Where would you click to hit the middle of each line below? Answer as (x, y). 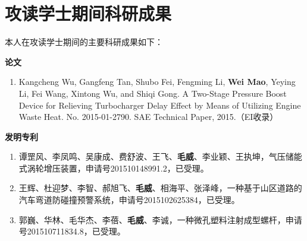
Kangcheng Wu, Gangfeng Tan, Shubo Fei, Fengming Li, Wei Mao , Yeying (157, 82)
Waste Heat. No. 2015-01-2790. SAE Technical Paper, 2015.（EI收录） (148, 117)
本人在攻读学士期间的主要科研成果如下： (84, 42)
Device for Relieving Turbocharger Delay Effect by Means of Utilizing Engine (160, 105)
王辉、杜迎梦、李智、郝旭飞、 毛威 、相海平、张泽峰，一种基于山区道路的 (160, 188)
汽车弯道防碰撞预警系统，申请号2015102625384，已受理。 (129, 200)
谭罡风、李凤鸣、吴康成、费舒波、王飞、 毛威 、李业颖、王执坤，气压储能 (160, 156)
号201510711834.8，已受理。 (72, 231)
